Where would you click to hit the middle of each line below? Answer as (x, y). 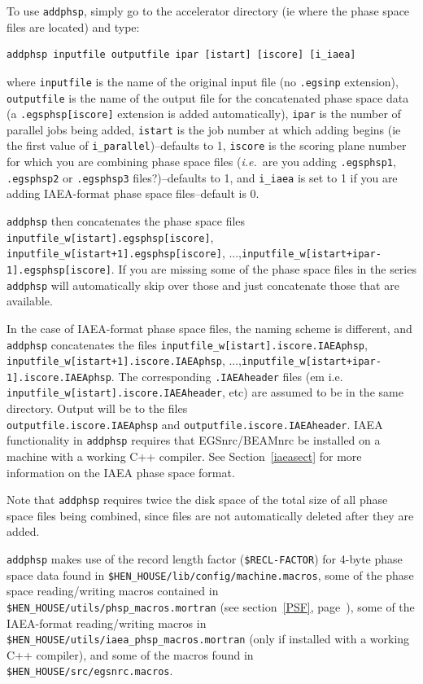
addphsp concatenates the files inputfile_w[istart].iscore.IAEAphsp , (187, 344)
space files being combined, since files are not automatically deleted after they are (210, 515)
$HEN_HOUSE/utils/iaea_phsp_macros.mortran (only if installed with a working (208, 639)
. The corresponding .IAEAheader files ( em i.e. (227, 376)
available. (30, 301)
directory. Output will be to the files (97, 408)
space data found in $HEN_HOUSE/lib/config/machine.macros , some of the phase (210, 574)
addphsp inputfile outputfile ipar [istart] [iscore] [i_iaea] (181, 55)
